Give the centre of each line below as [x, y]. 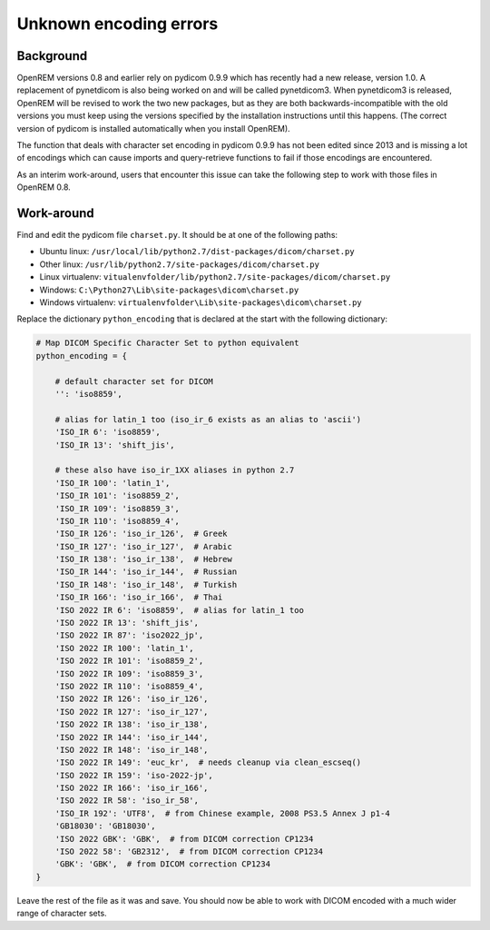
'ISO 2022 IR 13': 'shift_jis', [127, 623]
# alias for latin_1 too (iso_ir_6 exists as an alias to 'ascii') [208, 419]
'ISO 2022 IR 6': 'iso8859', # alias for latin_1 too [179, 610]
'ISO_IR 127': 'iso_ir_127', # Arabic [144, 546]
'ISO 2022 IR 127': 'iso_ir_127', [132, 712]
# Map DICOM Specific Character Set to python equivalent [167, 343]
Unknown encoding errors [118, 24]
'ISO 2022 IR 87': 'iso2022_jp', [129, 635]
